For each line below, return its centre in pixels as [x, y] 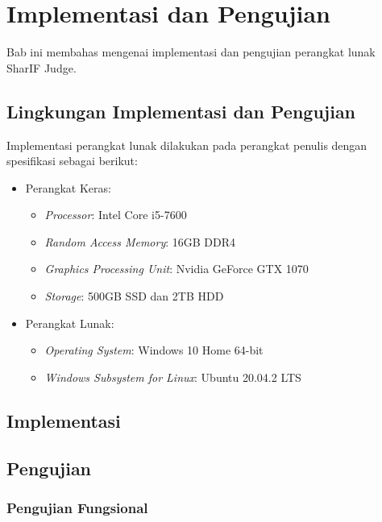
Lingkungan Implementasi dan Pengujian [181, 111]
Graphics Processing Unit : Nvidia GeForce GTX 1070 [176, 269]
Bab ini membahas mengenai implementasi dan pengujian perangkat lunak [191, 52]
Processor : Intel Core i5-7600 [116, 215]
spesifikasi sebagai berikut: [72, 161]
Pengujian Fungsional [77, 507]
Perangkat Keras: [68, 187]
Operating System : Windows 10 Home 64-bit [154, 350]
